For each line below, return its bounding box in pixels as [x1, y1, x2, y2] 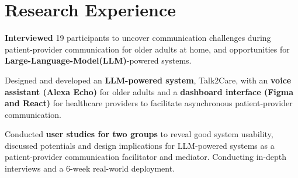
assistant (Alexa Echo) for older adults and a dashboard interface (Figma [5, 85, 294, 97]
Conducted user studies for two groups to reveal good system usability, [5, 128, 273, 140]
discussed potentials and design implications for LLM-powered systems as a [5, 139, 275, 151]
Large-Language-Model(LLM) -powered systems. [5, 54, 192, 67]
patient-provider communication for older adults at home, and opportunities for [5, 43, 290, 55]
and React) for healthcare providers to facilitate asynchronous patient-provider [5, 97, 293, 109]
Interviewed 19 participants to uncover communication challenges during [5, 32, 271, 44]
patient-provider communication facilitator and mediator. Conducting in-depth [5, 151, 287, 163]
